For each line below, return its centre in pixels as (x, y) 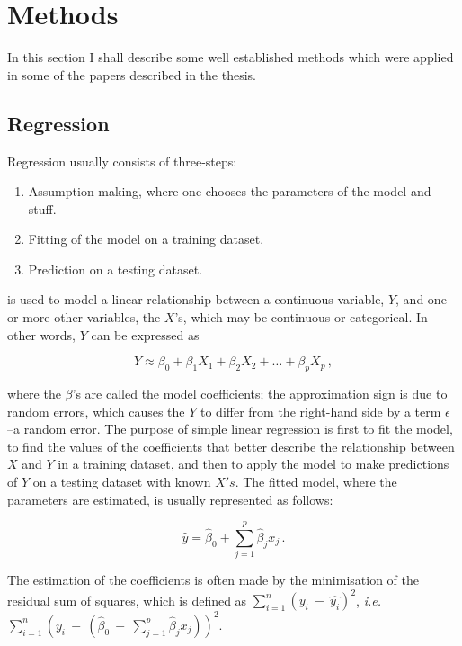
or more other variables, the (84, 317)
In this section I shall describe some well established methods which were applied (231, 57)
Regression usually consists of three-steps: (122, 161)
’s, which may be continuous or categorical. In (301, 317)
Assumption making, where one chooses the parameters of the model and (230, 191)
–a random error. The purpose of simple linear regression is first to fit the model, (230, 429)
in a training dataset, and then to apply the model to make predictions (253, 464)
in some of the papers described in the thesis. (132, 74)
